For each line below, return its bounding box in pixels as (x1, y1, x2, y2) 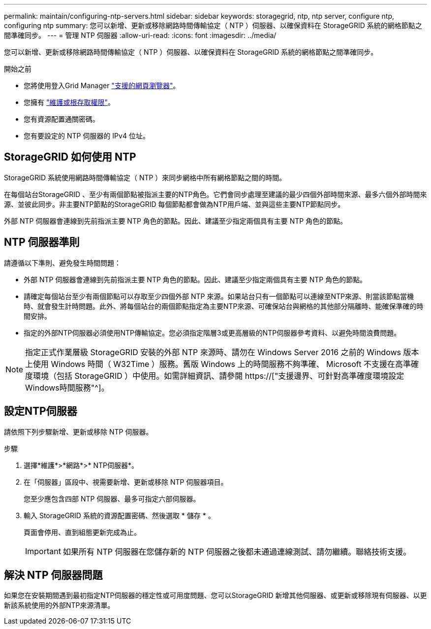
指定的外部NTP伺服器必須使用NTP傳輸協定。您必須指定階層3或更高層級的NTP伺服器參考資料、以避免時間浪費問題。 (24, 328, 401, 337)
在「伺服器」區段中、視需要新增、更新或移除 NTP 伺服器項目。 (24, 477, 228, 486)
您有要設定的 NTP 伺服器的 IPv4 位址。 (24, 132, 150, 140)
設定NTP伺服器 (4, 405, 77, 418)
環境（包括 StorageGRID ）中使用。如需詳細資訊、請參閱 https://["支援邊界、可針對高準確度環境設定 (33, 370, 404, 381)
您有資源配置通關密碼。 (24, 115, 99, 123)
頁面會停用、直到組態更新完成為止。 (24, 528, 141, 536)
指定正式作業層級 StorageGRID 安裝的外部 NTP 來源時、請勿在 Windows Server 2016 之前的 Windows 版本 (25, 347, 419, 357)
